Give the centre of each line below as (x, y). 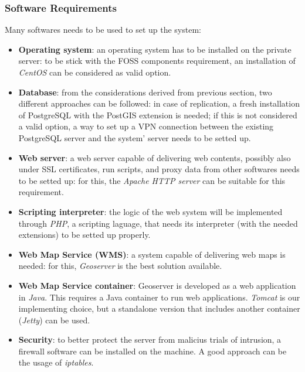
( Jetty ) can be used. (54, 320)
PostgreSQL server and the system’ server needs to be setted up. (135, 137)
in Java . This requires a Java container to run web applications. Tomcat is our (159, 297)
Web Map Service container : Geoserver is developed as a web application (157, 285)
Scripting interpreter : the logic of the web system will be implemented (150, 211)
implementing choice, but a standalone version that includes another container (159, 308)
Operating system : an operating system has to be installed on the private (155, 49)
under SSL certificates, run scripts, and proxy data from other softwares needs (159, 169)
